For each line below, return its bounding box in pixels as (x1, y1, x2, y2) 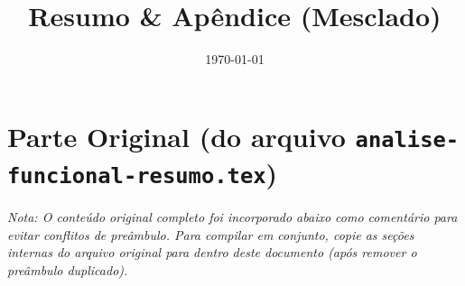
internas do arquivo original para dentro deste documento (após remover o (7, 243, 417, 262)
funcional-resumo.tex (7, 163, 266, 189)
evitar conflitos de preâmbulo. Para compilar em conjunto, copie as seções (7, 225, 414, 244)
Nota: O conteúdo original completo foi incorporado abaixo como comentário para (7, 208, 458, 226)
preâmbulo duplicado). (7, 260, 128, 279)
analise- (355, 126, 460, 152)
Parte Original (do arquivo (7, 117, 346, 154)
